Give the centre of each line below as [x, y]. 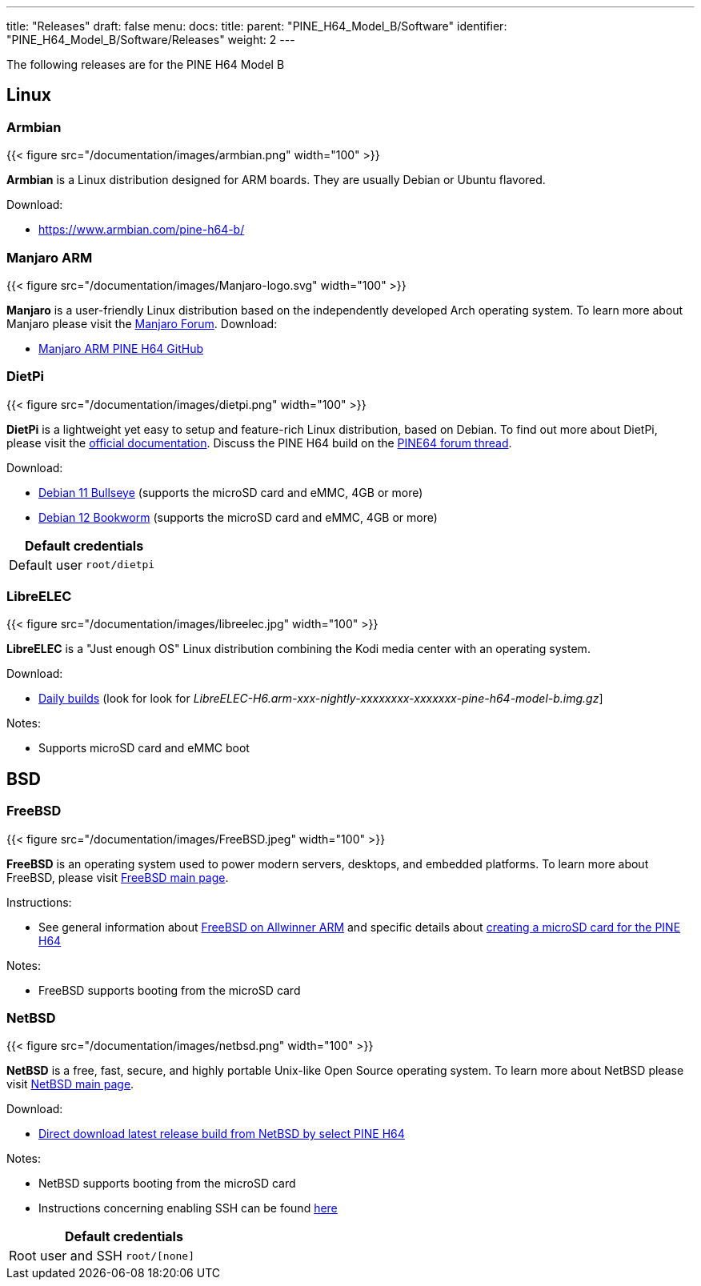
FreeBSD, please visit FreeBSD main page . [118, 877]
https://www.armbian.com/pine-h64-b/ [142, 230]
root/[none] [160, 1256]
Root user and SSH [66, 1256]
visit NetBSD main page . [70, 1084]
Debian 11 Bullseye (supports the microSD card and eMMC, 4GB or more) [231, 492]
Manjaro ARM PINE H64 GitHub [121, 348]
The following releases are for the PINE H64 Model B [146, 64]
